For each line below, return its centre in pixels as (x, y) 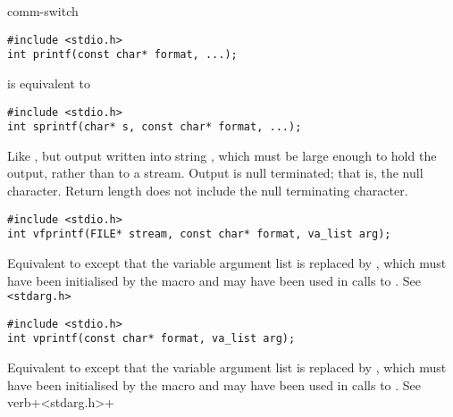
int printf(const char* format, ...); (122, 55)
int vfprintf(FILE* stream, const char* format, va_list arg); (199, 234)
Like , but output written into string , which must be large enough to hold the (222, 155)
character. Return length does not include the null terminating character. (208, 190)
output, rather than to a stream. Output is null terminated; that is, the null (215, 173)
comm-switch (43, 11)
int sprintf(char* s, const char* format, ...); (155, 127)
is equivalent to (49, 83)
